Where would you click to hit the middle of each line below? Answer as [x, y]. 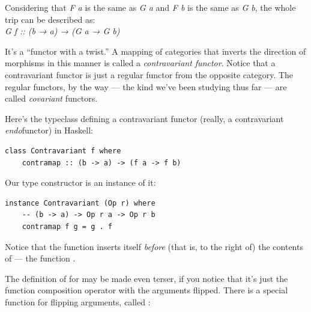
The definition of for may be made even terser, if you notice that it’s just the [146, 278]
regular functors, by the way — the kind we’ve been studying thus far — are [146, 86]
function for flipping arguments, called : [78, 301]
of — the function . [40, 258]
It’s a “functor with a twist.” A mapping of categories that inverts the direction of [155, 51]
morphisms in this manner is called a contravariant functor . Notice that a [140, 63]
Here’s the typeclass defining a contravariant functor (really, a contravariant [144, 118]
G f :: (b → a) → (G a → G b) [62, 31]
